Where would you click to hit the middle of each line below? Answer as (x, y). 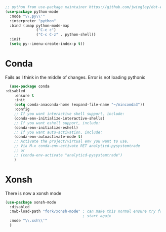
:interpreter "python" (33, 21)
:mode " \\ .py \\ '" (27, 16)
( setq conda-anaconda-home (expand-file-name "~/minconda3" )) (79, 105)
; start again (97, 216)
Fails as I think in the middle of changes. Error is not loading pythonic (75, 77)
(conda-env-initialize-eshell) (46, 128)
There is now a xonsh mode (33, 193)
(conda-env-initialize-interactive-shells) (60, 118)
